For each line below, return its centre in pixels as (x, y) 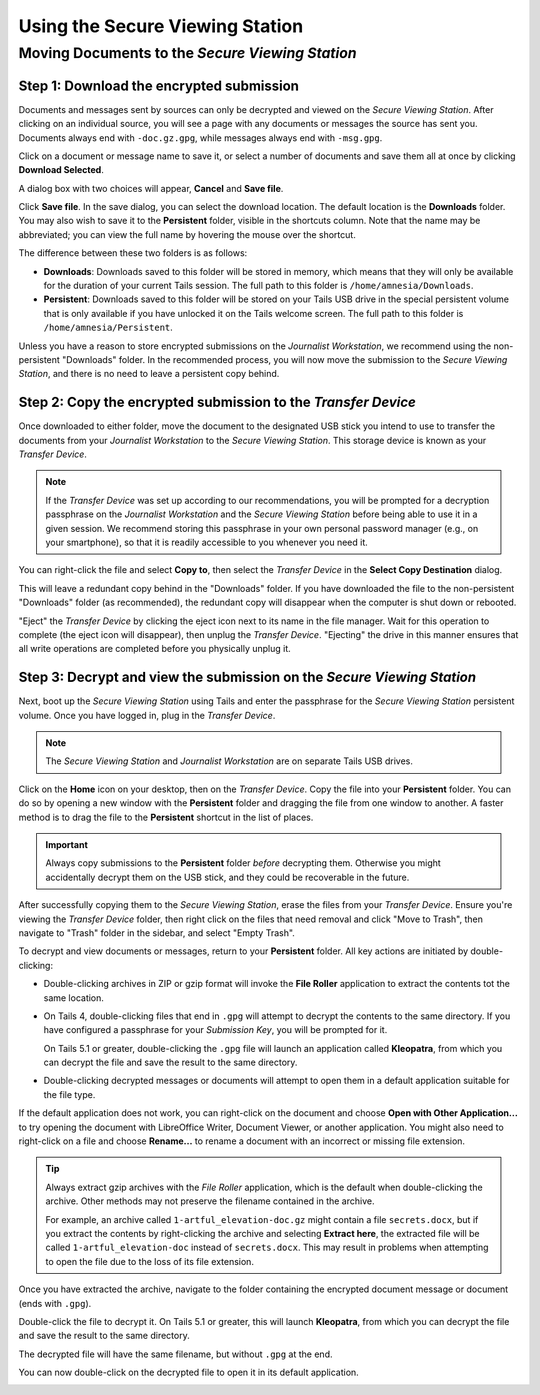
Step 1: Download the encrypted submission (159, 85)
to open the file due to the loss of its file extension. (150, 1261)
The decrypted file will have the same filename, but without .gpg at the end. (175, 1354)
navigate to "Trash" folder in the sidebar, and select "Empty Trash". (156, 932)
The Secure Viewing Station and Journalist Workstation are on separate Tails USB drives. (229, 761)
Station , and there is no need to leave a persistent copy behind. (149, 374)
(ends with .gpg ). (55, 1303)
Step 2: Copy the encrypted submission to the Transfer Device (217, 402)
